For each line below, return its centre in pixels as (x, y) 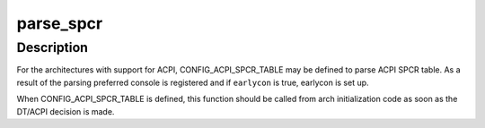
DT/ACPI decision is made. (66, 111)
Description (53, 47)
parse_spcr (60, 23)
